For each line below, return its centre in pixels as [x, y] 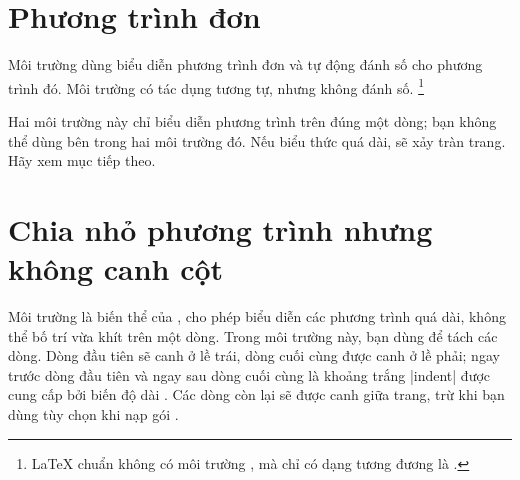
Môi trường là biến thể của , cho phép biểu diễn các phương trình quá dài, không [257, 316]
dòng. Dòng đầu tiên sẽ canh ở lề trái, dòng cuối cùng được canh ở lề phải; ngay [254, 355]
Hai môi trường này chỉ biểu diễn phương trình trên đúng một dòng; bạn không [252, 120]
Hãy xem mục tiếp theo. [82, 160]
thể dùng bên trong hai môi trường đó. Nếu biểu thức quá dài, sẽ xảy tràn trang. [257, 140]
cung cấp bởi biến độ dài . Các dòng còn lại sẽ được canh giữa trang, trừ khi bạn [256, 394]
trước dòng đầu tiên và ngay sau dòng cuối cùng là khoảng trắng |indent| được [249, 374]
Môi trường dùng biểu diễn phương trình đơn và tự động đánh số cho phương [245, 64]
